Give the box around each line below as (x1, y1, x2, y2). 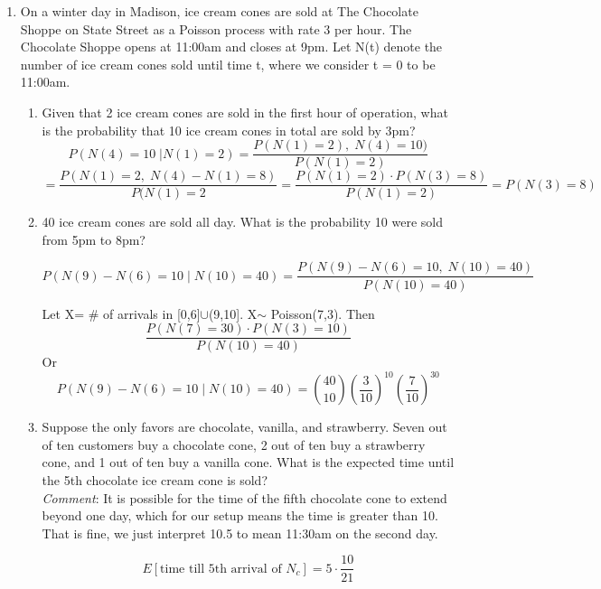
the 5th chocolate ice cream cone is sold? (42, 471, 268, 490)
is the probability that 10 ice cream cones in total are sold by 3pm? (42, 120, 416, 139)
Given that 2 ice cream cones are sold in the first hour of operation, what (42, 102, 448, 121)
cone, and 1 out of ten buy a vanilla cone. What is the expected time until (42, 453, 455, 472)
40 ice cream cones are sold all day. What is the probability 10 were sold (42, 212, 443, 231)
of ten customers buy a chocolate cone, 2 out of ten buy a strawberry (42, 435, 426, 453)
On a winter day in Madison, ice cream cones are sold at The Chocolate (20, 2, 418, 20)
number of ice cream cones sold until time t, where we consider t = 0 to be (20, 54, 436, 73)
